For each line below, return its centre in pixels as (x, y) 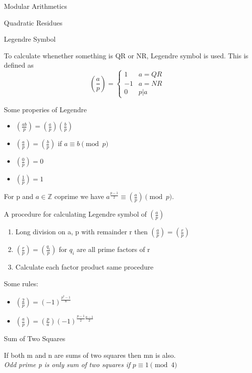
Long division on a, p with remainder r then (81, 232)
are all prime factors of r (113, 249)
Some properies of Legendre (46, 109)
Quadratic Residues (33, 22)
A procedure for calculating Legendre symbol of (75, 214)
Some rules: (21, 283)
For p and (19, 196)
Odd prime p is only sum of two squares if (67, 364)
